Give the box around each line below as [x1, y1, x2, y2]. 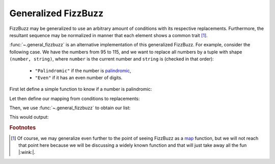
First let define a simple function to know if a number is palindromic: [9, 86, 152, 92]
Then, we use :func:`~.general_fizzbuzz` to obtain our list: [9, 105, 131, 111]
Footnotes [9, 124, 36, 132]
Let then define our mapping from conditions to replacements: [9, 95, 140, 102]
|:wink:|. [18, 149, 36, 155]
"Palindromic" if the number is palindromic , [35, 68, 131, 74]
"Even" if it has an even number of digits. [35, 74, 123, 81]
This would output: [9, 114, 49, 120]
